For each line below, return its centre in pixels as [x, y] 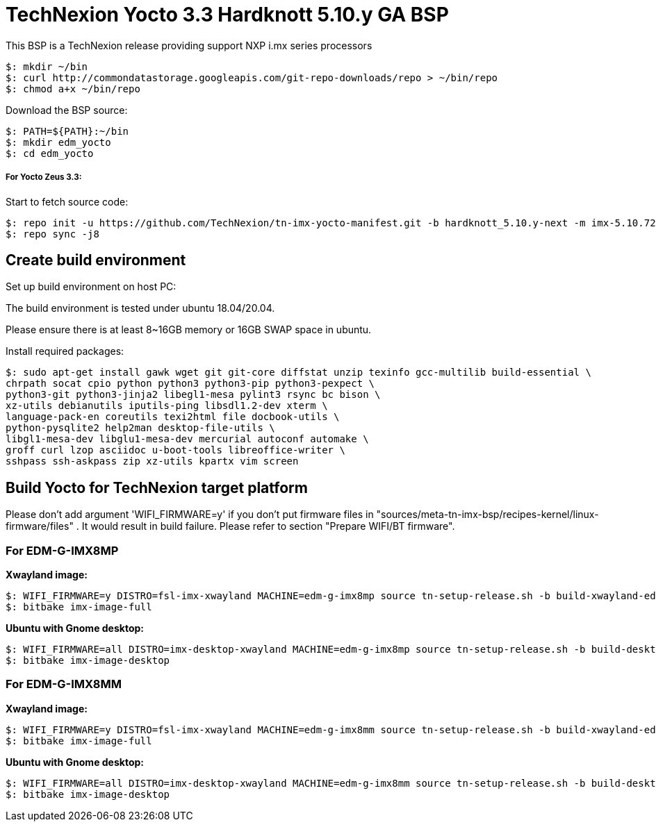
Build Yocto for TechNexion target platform [157, 487]
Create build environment [96, 260]
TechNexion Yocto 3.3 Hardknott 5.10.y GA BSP [227, 15]
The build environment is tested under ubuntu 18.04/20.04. [140, 308]
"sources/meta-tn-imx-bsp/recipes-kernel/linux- [487, 515]
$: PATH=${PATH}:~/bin [67, 131]
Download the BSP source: [67, 110]
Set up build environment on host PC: [91, 287]
